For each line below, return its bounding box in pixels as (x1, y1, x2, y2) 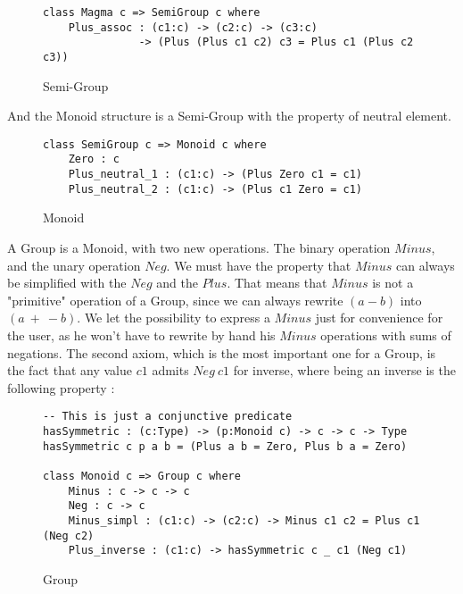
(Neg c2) (43, 529, 95, 542)
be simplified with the (7, 273, 127, 292)
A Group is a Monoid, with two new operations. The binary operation (7, 238, 391, 257)
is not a (372, 273, 414, 292)
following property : (7, 378, 115, 397)
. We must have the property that (166, 255, 351, 274)
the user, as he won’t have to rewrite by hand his (7, 326, 276, 344)
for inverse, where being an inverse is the (233, 361, 456, 380)
